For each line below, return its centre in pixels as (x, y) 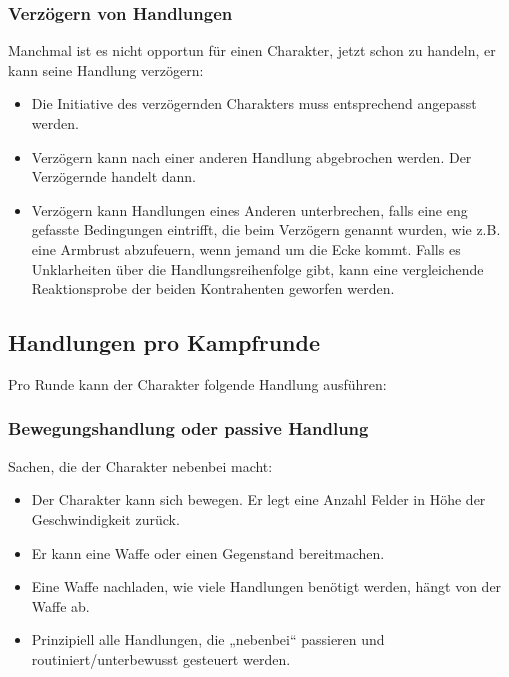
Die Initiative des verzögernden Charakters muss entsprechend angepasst (254, 103)
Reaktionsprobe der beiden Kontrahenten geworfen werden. (213, 288)
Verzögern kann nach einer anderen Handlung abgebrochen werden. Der (251, 156)
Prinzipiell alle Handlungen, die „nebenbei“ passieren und (208, 639)
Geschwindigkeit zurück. (105, 518)
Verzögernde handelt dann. (114, 176)
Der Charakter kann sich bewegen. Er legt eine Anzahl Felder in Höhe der (258, 499)
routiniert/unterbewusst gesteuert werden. (161, 658)
